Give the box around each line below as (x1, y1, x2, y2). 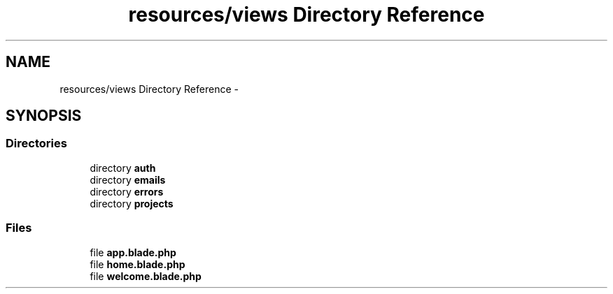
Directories (6, 136, 67, 151)
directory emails (90, 173, 166, 186)
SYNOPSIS (6, 107, 82, 125)
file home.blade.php (90, 258, 185, 270)
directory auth (90, 161, 156, 174)
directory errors (90, 185, 164, 198)
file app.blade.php (90, 246, 176, 258)
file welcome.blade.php (90, 270, 202, 282)
